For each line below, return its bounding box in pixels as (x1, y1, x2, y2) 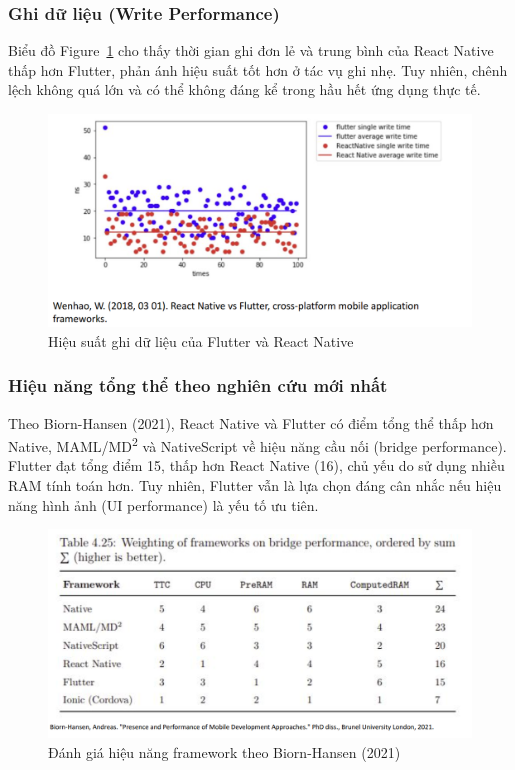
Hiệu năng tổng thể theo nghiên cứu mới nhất (8, 373, 388, 398)
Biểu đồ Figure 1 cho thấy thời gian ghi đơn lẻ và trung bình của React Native (8, 40, 494, 61)
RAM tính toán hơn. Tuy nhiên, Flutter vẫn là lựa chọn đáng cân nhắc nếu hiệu (8, 475, 502, 496)
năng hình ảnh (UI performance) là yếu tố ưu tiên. (8, 494, 319, 515)
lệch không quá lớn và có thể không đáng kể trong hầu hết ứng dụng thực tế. (8, 79, 481, 100)
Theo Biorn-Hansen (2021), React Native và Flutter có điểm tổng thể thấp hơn (8, 412, 494, 433)
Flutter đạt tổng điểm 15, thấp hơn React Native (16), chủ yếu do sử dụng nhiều (8, 455, 505, 476)
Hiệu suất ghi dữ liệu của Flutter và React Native (48, 330, 354, 351)
